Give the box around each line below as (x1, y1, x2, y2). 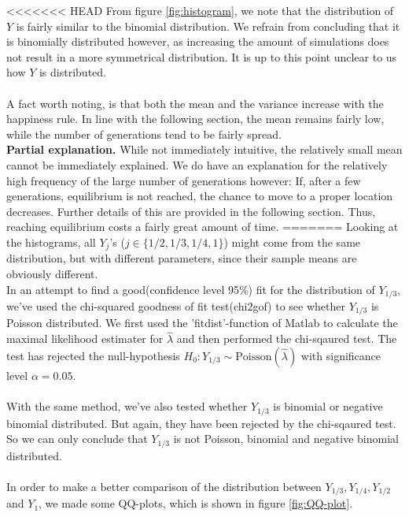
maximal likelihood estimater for (6, 330, 164, 347)
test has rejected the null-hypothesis (6, 347, 180, 363)
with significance (300, 347, 381, 363)
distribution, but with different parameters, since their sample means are (6, 250, 357, 266)
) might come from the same (223, 233, 361, 250)
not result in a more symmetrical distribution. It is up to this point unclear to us (6, 48, 397, 65)
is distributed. (39, 64, 106, 80)
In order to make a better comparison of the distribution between (6, 478, 322, 494)
